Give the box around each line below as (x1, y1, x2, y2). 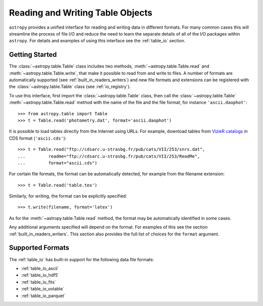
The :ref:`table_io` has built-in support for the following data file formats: (9, 256, 154, 262)
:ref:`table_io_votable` (21, 286, 64, 292)
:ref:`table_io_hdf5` (21, 272, 59, 278)
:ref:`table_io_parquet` (21, 292, 66, 299)
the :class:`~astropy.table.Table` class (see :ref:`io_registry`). (9, 84, 131, 90)
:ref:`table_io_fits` (21, 279, 56, 285)
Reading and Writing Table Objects (9, 7, 153, 18)
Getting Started (9, 51, 57, 59)
